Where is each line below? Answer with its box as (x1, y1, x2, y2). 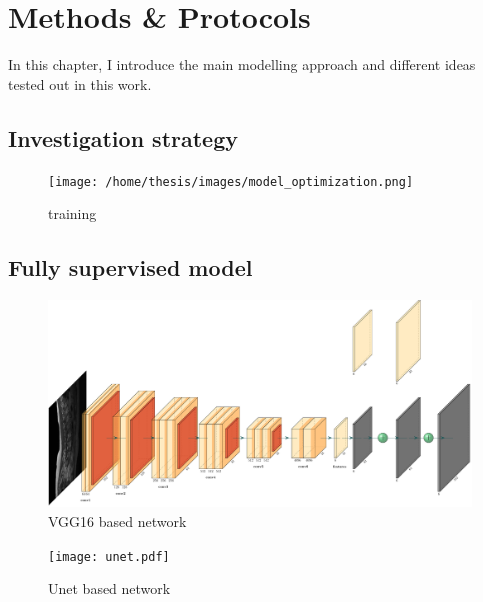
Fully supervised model (8, 252, 253, 283)
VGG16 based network (48, 511, 187, 531)
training (48, 203, 97, 224)
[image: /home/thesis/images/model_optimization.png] (48, 174, 414, 189)
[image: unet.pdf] (48, 549, 170, 564)
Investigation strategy (8, 122, 238, 153)
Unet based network (48, 578, 171, 599)
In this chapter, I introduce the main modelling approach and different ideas (8, 54, 476, 75)
